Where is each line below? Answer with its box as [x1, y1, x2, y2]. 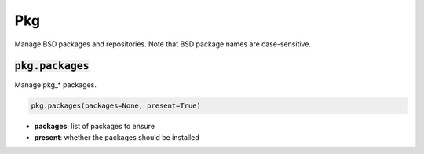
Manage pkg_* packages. [14, 80, 97, 90]
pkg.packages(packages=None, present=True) [31, 101, 202, 110]
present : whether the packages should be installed [34, 132, 199, 141]
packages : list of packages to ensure [34, 122, 155, 131]
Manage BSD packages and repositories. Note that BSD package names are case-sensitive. [14, 39, 312, 49]
